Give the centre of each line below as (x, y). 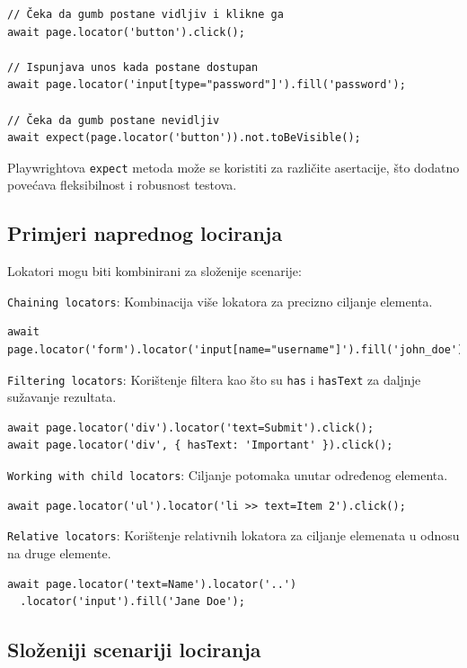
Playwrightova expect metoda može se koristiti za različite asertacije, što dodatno (233, 167)
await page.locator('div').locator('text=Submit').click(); (191, 428)
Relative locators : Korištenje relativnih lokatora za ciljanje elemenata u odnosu (233, 535)
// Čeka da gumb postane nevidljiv (114, 120)
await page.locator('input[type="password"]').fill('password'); (207, 85)
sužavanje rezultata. (62, 397)
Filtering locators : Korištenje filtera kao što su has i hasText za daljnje (214, 379)
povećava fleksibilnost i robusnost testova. (122, 185)
